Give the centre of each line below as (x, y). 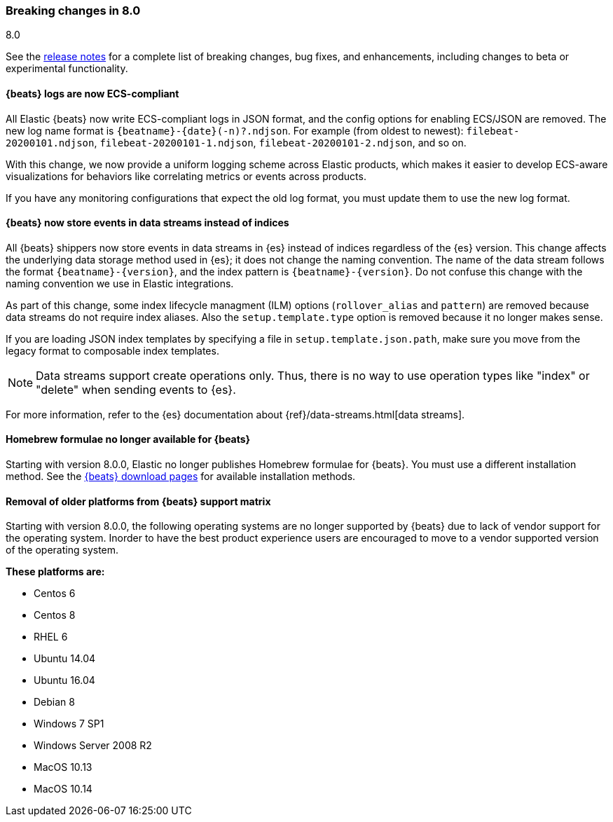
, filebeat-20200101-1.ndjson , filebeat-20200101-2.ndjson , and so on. (280, 142)
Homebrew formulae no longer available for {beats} (128, 439)
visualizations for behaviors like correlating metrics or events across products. (186, 176)
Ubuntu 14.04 (65, 659)
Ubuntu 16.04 (64, 680)
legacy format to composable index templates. (112, 350)
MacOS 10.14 (63, 789)
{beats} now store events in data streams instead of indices (147, 223)
